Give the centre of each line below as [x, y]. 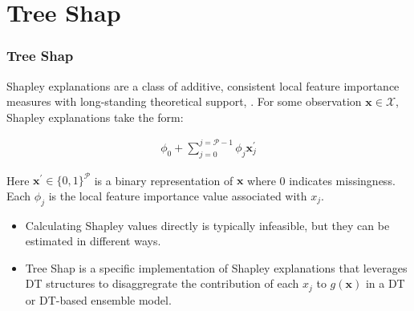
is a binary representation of [164, 180]
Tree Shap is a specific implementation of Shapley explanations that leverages [216, 267]
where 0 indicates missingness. [321, 180]
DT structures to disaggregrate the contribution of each [162, 283]
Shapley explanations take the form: [95, 117]
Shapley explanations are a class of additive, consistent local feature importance [203, 85]
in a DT [385, 283]
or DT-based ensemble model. [98, 299]
